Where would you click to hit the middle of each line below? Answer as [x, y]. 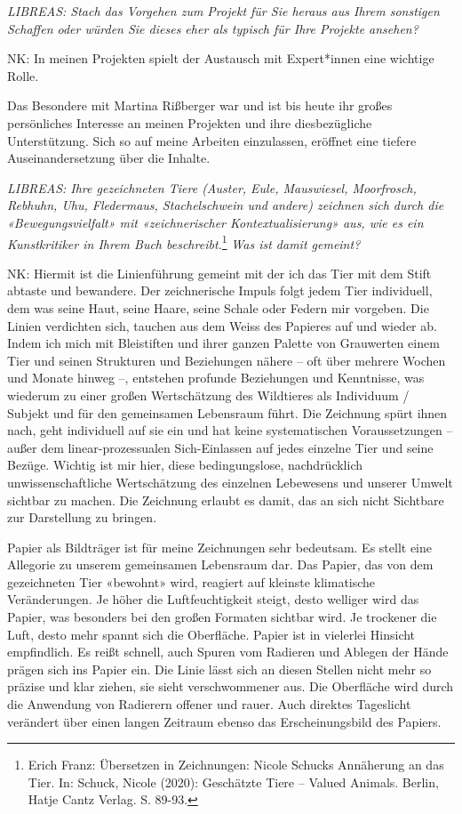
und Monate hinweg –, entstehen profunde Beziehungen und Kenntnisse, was [216, 378]
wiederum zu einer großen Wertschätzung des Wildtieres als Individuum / [208, 395]
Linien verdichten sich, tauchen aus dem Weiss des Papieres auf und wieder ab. [222, 325]
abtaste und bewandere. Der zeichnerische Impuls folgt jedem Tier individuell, [220, 290]
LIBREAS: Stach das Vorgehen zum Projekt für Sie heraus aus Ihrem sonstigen [223, 11]
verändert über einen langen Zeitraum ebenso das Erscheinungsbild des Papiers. [224, 721]
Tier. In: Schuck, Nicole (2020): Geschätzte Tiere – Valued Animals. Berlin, [233, 782]
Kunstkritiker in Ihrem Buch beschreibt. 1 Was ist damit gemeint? [184, 242]
